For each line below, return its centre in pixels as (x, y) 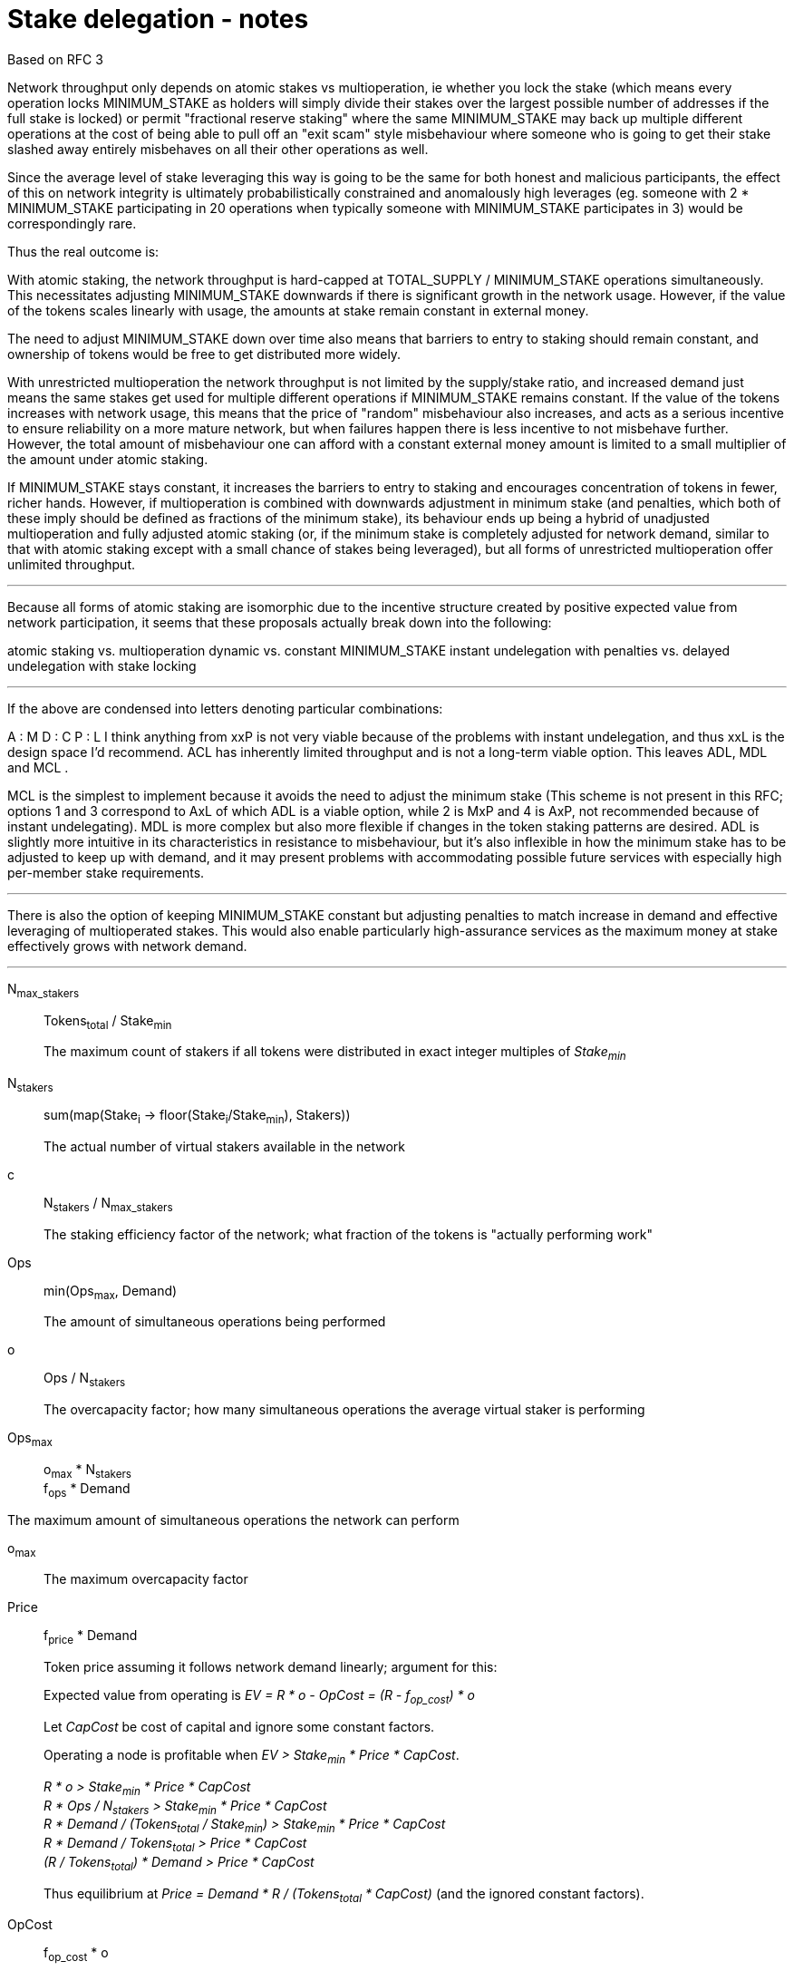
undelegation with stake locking (102, 665)
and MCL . (38, 767)
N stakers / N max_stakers (108, 1204)
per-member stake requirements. (106, 872)
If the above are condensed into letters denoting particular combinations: (225, 708)
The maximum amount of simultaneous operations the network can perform (233, 1520)
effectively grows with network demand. (127, 946)
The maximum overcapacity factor (146, 1579)
